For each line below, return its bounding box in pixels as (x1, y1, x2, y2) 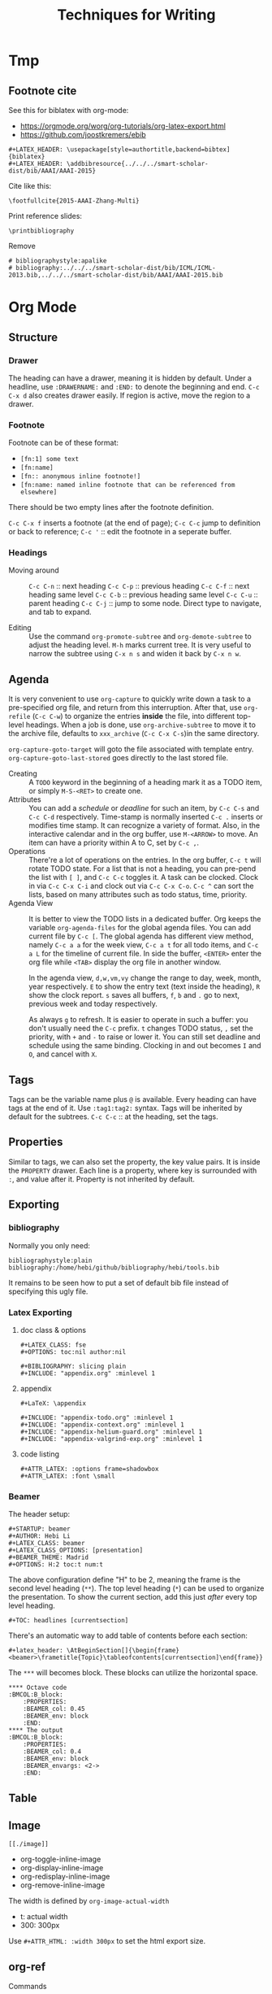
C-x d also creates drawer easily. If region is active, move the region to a (8, 390, 251, 400)
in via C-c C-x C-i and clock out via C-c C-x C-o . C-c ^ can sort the (28, 881, 254, 891)
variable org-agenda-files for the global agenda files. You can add (28, 923, 252, 933)
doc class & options (19, 1325, 87, 1334)
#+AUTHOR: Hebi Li (8, 1532, 71, 1540)
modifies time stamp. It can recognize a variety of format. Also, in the (28, 821, 261, 830)
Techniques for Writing (56, 6, 217, 24)
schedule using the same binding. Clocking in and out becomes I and (28, 1041, 261, 1051)
